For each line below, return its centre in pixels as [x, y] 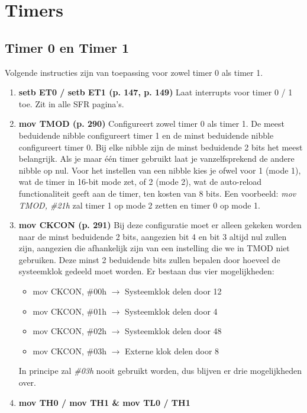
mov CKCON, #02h [70, 331]
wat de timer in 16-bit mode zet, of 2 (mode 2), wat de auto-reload [140, 182]
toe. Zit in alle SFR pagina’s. [71, 103]
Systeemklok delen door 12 [173, 291]
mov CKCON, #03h [70, 350]
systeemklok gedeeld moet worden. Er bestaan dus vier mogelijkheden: [146, 271]
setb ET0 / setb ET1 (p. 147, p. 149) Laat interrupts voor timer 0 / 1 [156, 92]
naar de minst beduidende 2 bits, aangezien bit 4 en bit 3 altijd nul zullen [153, 236]
